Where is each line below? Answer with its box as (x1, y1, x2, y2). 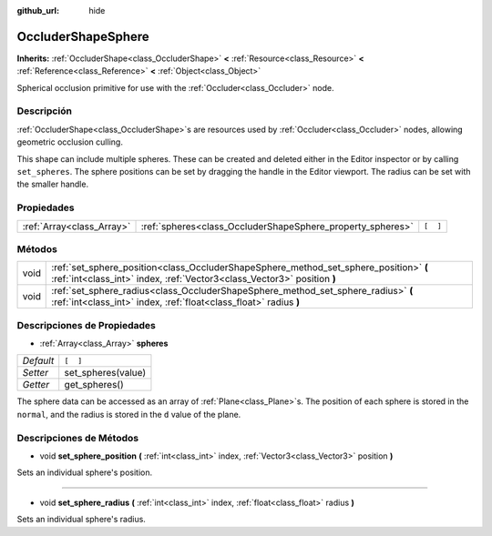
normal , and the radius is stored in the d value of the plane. (16, 409, 241, 420)
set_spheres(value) (64, 367, 147, 379)
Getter (22, 379, 50, 391)
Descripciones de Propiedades (16, 319, 157, 331)
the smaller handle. (16, 178, 89, 190)
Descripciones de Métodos (16, 431, 139, 444)
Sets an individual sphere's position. (16, 467, 153, 478)
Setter (22, 367, 49, 379)
